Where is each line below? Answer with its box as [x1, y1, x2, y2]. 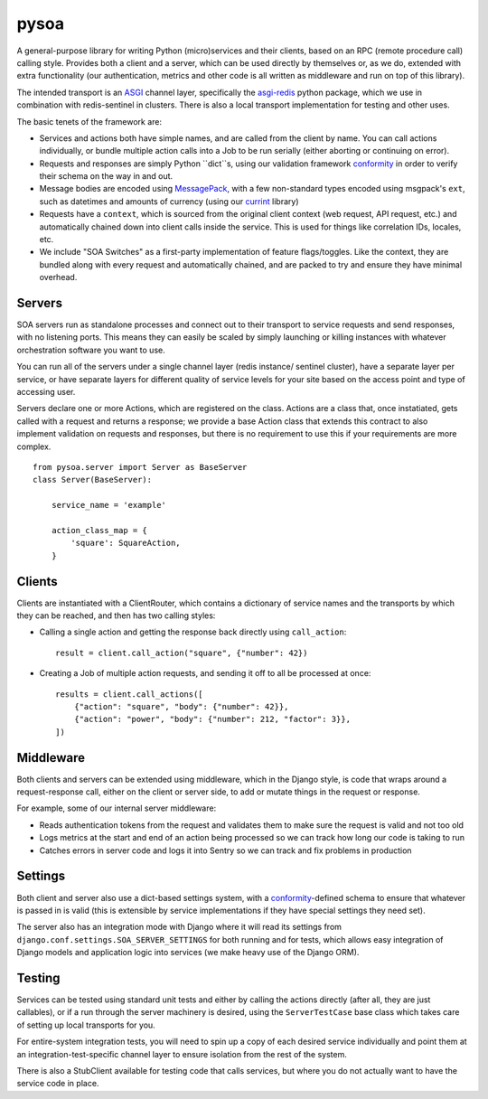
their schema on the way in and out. [39, 171, 174, 182]
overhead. [39, 272, 78, 283]
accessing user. [16, 387, 76, 398]
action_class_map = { [51, 525, 148, 535]
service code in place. [16, 1078, 99, 1089]
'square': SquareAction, [70, 538, 181, 549]
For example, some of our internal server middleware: [16, 803, 217, 813]
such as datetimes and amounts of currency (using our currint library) [39, 195, 299, 207]
